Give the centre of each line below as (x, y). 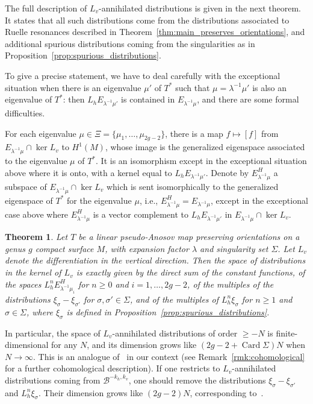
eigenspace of (29, 200)
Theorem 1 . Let (36, 237)
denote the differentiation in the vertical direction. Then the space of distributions (155, 260)
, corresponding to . (227, 392)
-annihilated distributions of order (175, 333)
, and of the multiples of (174, 299)
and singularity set (234, 248)
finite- (287, 333)
